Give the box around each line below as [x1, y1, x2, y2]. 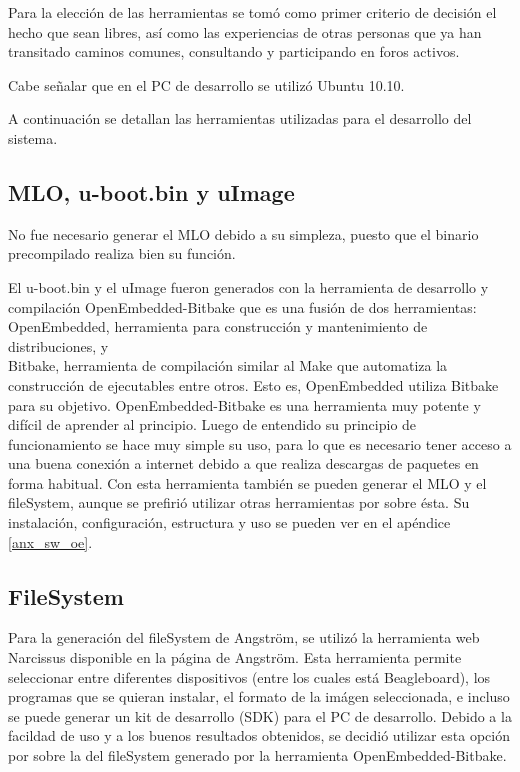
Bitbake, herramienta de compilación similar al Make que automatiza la [8, 355, 448, 376]
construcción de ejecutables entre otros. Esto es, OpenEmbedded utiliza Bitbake [8, 374, 499, 395]
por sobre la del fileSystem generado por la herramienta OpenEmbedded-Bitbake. [8, 745, 507, 766]
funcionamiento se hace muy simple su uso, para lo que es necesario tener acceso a [8, 433, 512, 454]
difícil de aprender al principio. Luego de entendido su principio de [8, 414, 417, 435]
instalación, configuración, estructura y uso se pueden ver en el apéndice [8, 512, 451, 533]
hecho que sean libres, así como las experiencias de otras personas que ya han [8, 21, 482, 42]
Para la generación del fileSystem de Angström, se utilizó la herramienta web [8, 627, 480, 648]
